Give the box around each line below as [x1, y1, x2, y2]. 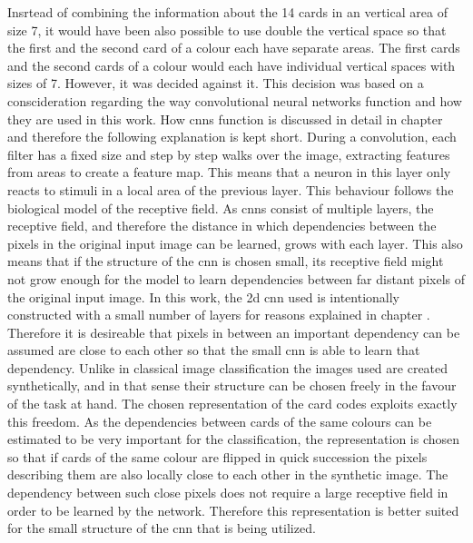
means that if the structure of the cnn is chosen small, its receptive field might [7, 252, 444, 271]
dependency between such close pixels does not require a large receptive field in [7, 483, 448, 502]
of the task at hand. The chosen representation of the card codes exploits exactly [7, 394, 458, 413]
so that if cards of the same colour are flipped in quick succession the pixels [7, 447, 428, 466]
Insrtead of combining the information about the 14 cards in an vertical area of [7, 3, 448, 21]
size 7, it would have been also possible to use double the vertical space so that [7, 20, 447, 39]
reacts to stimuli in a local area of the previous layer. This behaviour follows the [7, 180, 454, 199]
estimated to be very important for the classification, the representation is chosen [7, 429, 460, 449]
